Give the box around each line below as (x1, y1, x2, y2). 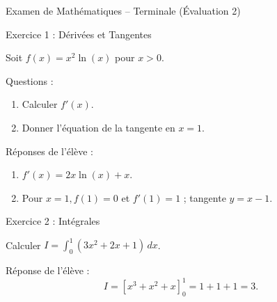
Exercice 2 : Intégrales (6, 214, 100, 228)
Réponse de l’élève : (6, 263, 90, 278)
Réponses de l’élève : (6, 143, 93, 158)
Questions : (6, 73, 54, 88)
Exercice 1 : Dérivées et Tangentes (6, 26, 152, 41)
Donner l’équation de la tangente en (22, 120, 175, 134)
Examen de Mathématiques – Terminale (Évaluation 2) (6, 3, 241, 17)
